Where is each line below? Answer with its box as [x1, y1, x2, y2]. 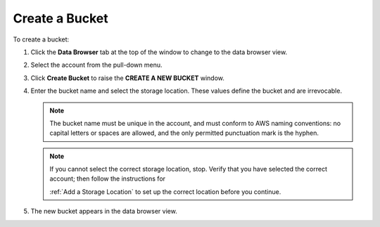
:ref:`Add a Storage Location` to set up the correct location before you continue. [49, 187, 281, 196]
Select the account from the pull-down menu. [30, 60, 163, 70]
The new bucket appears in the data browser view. [30, 207, 177, 216]
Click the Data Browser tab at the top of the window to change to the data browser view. [30, 48, 288, 56]
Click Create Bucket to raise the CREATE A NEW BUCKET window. [30, 74, 225, 82]
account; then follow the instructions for [49, 174, 165, 183]
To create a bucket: [13, 35, 70, 44]
